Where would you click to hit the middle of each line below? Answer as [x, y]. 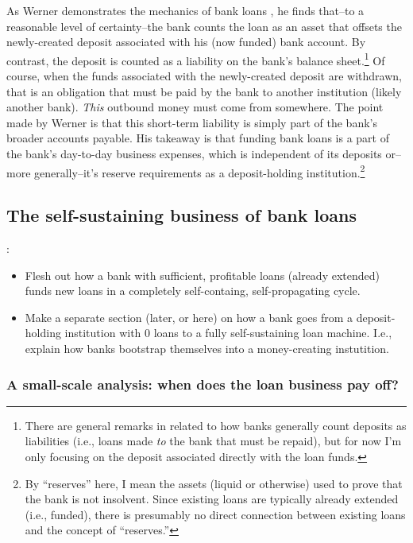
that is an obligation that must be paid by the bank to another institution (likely [204, 91]
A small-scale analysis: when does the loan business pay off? [203, 384]
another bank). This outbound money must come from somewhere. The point [195, 107]
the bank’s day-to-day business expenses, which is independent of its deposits [194, 153]
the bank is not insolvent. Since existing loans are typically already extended [212, 499]
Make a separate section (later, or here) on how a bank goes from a [189, 317]
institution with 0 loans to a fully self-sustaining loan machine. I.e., [228, 333]
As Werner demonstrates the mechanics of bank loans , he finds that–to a [185, 10]
